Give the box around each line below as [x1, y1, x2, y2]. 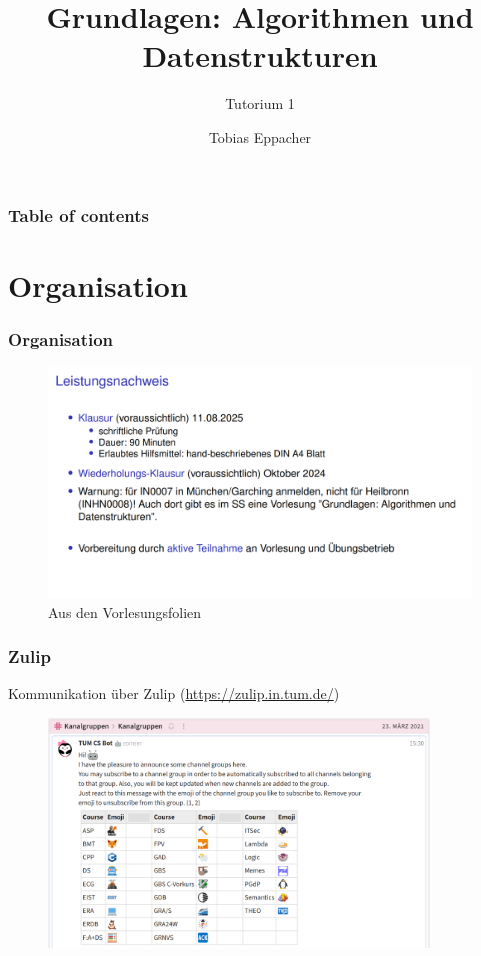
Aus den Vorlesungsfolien [48, 601, 202, 622]
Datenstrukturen [142, 35, 378, 76]
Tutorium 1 [225, 93, 295, 114]
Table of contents [8, 202, 149, 227]
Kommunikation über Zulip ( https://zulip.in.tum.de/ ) [8, 683, 340, 704]
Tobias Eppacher [208, 126, 312, 147]
